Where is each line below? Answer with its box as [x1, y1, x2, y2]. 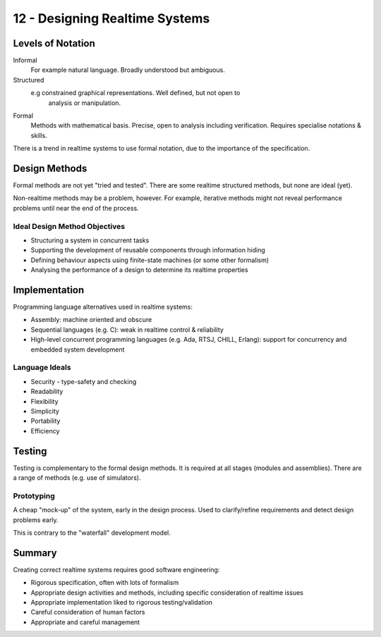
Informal [13, 56, 38, 65]
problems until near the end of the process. [13, 204, 139, 212]
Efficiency [30, 426, 60, 435]
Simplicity [30, 407, 60, 415]
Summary [13, 547, 57, 559]
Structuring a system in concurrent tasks [30, 236, 150, 245]
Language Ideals [13, 363, 71, 373]
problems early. [13, 515, 59, 524]
